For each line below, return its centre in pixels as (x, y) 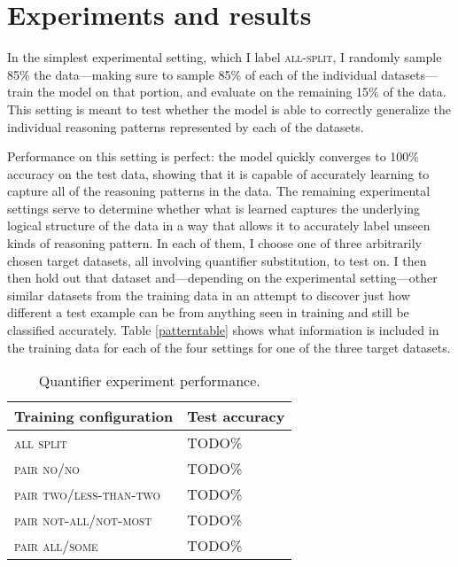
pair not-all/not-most (83, 520)
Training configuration (94, 416)
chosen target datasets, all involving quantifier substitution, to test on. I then (217, 260)
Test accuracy (236, 416)
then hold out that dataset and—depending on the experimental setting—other (222, 278)
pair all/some (56, 546)
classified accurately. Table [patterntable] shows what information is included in (223, 330)
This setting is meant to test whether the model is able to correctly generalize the (229, 109)
